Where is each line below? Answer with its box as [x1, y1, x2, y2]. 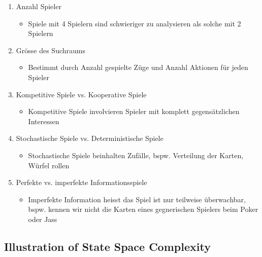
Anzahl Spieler [16, 1, 61, 11]
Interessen [28, 116, 59, 126]
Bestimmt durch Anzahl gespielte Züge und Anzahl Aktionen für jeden [28, 62, 248, 72]
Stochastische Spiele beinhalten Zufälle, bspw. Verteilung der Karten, [28, 150, 244, 160]
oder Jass [28, 213, 57, 224]
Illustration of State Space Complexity [4, 238, 211, 254]
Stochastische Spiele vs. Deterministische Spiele [16, 133, 163, 143]
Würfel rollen [28, 160, 70, 170]
